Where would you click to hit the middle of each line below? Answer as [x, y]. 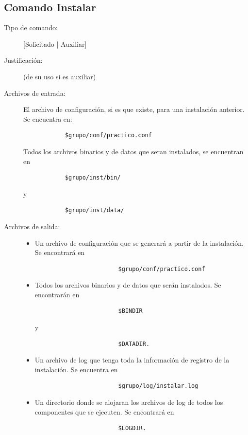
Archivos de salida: [32, 226]
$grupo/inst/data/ [94, 210]
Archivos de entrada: [35, 93]
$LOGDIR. [132, 428]
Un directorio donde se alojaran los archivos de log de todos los [129, 402]
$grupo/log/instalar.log [158, 386]
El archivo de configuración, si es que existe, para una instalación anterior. [134, 109]
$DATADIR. [134, 344]
